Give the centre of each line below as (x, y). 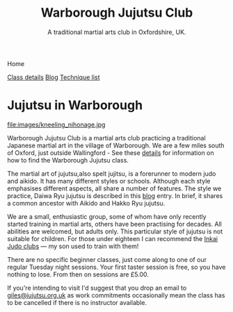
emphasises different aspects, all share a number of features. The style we (114, 188)
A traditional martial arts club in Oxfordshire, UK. (117, 32)
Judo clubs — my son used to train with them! (73, 246)
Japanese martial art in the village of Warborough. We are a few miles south (116, 145)
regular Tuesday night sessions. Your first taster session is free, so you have (116, 267)
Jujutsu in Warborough (75, 105)
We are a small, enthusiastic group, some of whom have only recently (107, 216)
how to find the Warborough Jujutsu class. (68, 160)
